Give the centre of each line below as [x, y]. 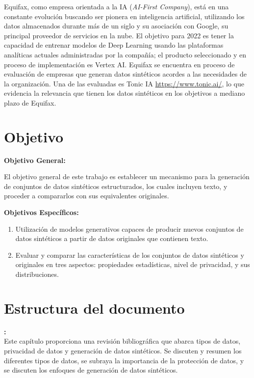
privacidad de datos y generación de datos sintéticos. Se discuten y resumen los [123, 350]
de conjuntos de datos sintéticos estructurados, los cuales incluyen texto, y [116, 186]
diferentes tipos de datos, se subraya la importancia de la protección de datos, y [124, 360]
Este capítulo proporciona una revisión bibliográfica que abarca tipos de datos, [122, 341]
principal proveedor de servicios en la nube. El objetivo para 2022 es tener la [119, 35]
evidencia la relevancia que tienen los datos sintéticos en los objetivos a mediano [125, 93]
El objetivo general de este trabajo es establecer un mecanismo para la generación [127, 176]
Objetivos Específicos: [41, 212]
